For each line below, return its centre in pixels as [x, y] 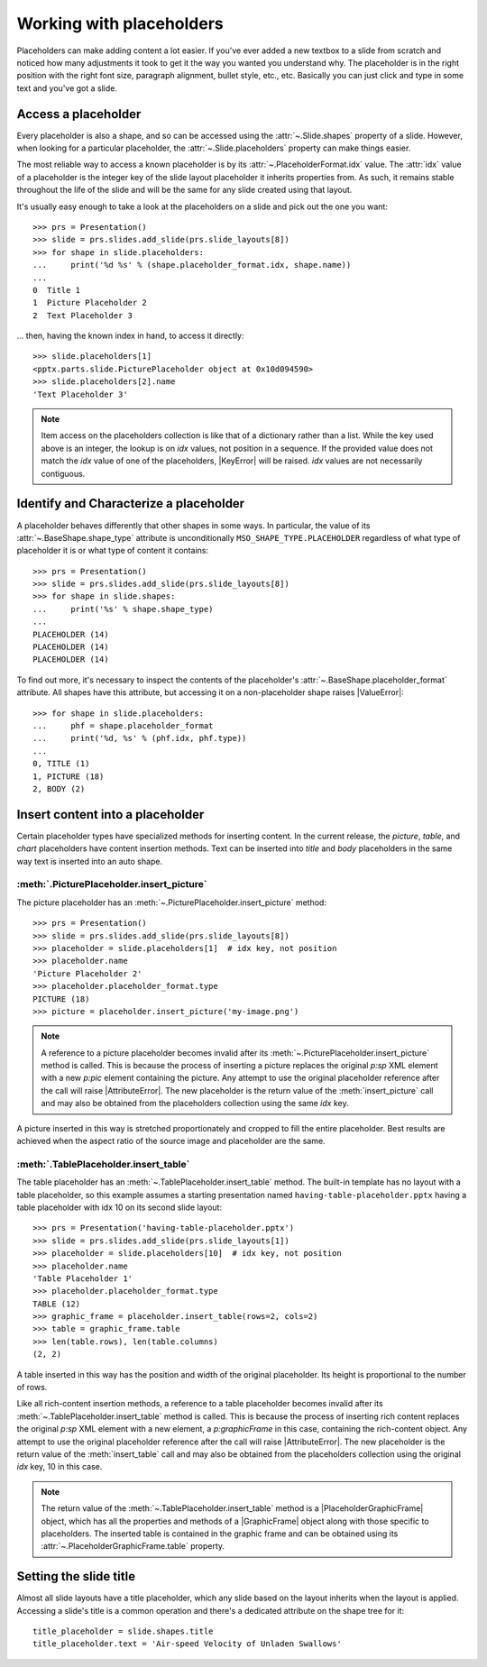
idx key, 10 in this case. [60, 1467]
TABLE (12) [57, 1304]
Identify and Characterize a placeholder [131, 504]
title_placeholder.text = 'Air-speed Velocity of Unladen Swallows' [187, 1644]
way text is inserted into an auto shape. [89, 861]
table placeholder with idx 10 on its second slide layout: [119, 1207]
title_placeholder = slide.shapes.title [123, 1631]
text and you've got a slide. [67, 88]
